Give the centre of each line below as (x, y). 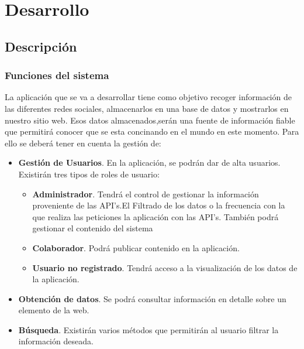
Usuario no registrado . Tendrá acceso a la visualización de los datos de (165, 267)
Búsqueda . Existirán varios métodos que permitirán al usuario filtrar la (148, 329)
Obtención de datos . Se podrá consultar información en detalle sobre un (152, 298)
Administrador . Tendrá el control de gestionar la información (146, 194)
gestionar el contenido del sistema (93, 228)
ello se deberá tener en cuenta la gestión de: (83, 143)
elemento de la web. (54, 310)
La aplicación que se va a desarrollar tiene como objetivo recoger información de (148, 97)
